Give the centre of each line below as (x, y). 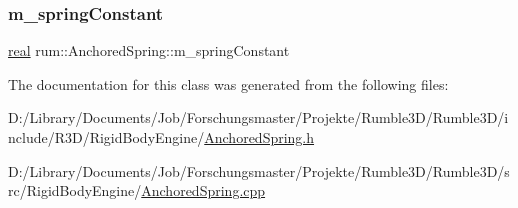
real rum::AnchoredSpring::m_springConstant (149, 50)
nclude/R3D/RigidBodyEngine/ (106, 137)
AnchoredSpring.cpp (203, 190)
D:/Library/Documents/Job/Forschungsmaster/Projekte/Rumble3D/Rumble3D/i (258, 117)
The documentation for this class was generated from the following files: (228, 83)
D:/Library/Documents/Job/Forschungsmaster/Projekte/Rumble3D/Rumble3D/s (259, 170)
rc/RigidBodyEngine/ (75, 190)
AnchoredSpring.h (259, 137)
